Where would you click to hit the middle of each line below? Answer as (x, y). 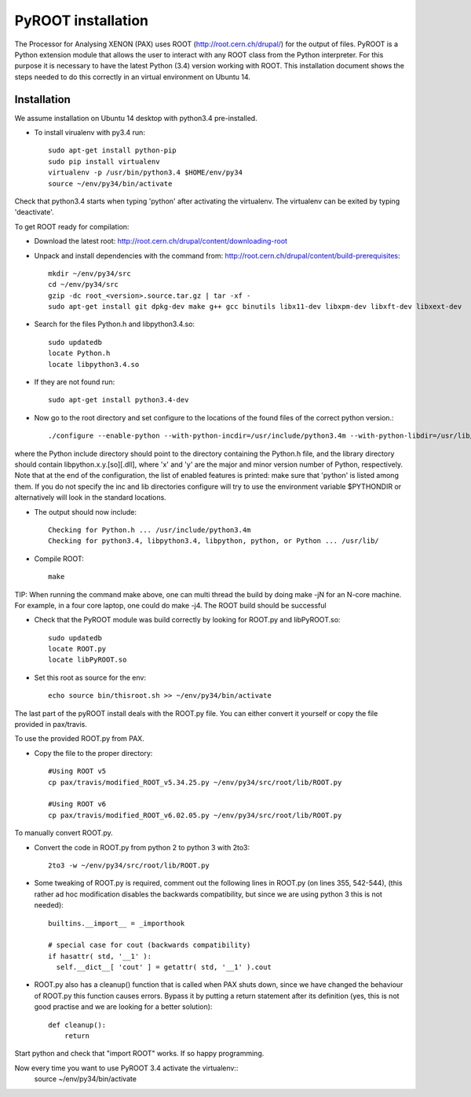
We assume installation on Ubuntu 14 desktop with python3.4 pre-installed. (136, 118)
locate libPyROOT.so (88, 660)
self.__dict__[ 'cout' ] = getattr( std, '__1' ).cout (164, 967)
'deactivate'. (34, 212)
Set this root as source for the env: (90, 677)
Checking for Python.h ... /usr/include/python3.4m (150, 530)
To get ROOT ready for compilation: (72, 226)
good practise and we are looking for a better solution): (123, 1007)
